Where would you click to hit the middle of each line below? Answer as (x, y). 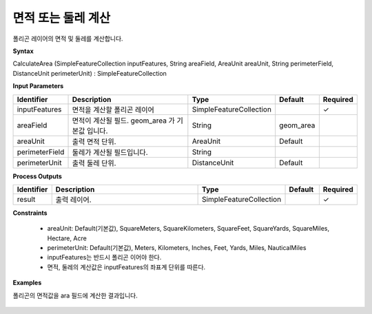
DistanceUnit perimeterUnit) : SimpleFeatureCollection (90, 73)
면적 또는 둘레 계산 (61, 18)
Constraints (30, 213)
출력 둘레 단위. (94, 163)
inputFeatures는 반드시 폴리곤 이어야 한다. (104, 258)
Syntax (23, 51)
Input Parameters (38, 86)
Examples (27, 283)
